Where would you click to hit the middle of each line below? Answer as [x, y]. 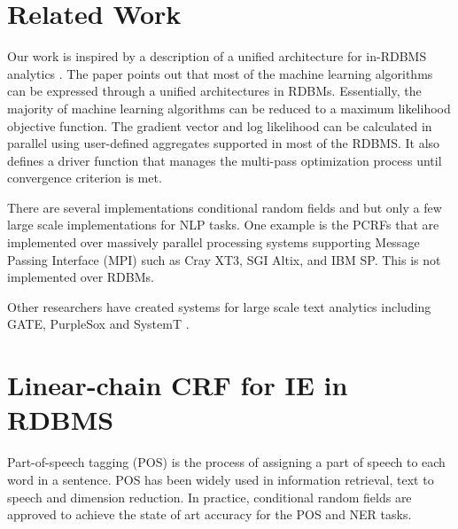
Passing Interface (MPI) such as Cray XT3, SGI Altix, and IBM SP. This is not [224, 259]
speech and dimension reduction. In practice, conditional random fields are [210, 497]
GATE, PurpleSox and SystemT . [98, 324]
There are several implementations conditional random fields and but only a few [225, 207]
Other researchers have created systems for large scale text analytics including [219, 306]
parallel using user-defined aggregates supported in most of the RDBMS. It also [224, 143]
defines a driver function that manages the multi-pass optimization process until [225, 160]
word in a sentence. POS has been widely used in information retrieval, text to [221, 479]
